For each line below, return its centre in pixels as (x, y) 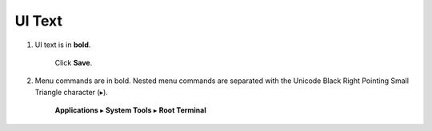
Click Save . (74, 62)
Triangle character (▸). (71, 92)
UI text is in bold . (63, 45)
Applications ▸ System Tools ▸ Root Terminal (131, 110)
